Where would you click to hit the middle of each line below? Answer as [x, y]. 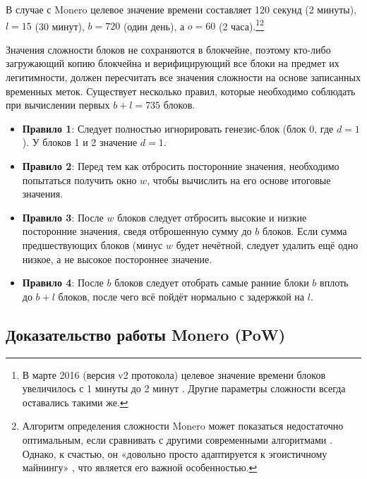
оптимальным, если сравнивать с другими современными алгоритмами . [177, 439]
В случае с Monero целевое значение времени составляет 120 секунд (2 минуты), [181, 9]
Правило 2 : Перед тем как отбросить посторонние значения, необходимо [181, 166]
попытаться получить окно [79, 180]
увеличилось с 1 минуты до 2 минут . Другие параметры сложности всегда [184, 388]
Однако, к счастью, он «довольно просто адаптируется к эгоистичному [175, 453]
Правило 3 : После [63, 217]
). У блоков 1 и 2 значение [80, 142]
